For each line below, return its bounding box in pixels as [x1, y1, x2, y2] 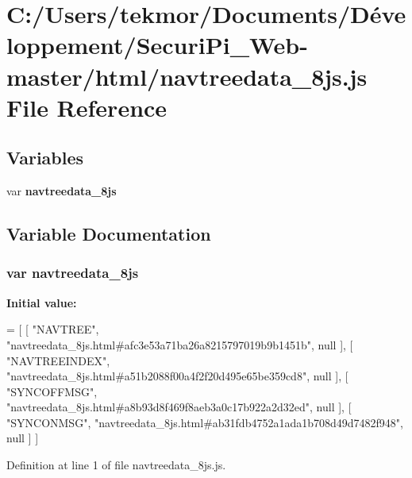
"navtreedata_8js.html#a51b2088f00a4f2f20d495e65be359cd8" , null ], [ [6, 368, 348, 384]
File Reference [6, 91, 167, 123]
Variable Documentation [6, 222, 211, 246]
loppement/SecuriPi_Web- [6, 29, 308, 61]
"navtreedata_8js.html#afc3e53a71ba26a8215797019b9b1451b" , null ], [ [6, 336, 353, 353]
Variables [6, 145, 84, 170]
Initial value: [6, 294, 77, 310]
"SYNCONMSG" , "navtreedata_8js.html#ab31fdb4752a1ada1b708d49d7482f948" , [6, 414, 403, 430]
